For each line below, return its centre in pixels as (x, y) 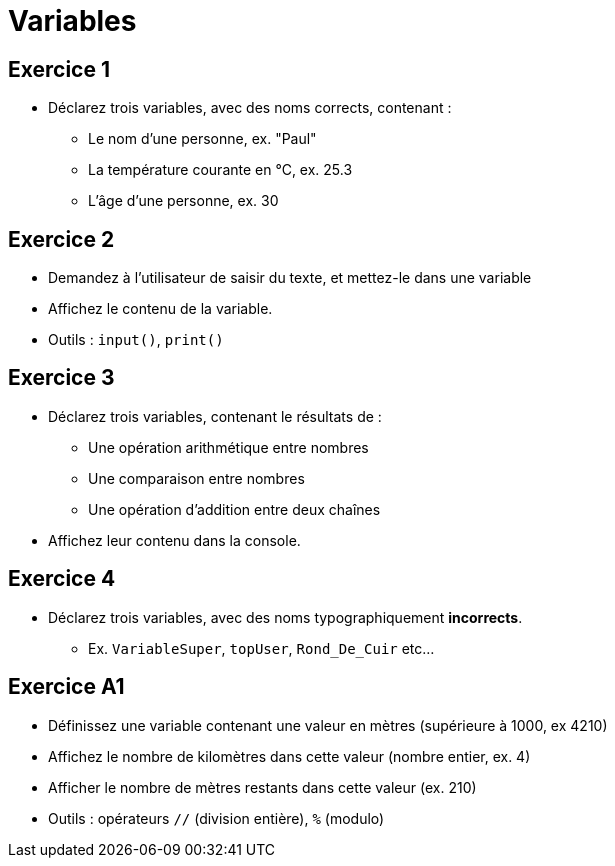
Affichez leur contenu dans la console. (174, 540)
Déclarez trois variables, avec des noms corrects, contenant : (250, 108)
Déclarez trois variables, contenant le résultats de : (215, 416)
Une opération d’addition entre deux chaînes (234, 509)
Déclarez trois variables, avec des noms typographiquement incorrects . (285, 617)
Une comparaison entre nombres (196, 478)
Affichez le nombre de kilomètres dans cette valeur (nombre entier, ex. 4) (289, 756)
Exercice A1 (66, 687)
